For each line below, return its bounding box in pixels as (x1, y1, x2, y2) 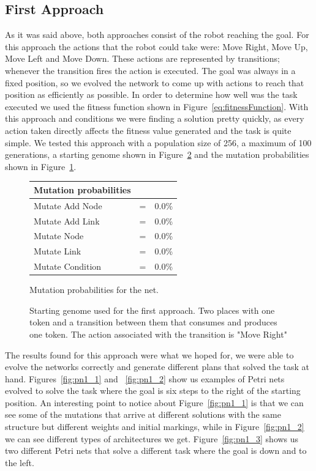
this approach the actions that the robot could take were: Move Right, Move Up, (5, 40, 308, 53)
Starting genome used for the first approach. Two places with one (29, 303, 275, 316)
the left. (5, 456, 34, 469)
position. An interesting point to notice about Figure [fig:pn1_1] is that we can (5, 396, 304, 409)
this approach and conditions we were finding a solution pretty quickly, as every (5, 112, 304, 125)
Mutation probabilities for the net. (29, 283, 159, 296)
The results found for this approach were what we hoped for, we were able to (5, 348, 294, 361)
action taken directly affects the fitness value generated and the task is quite (5, 124, 292, 136)
